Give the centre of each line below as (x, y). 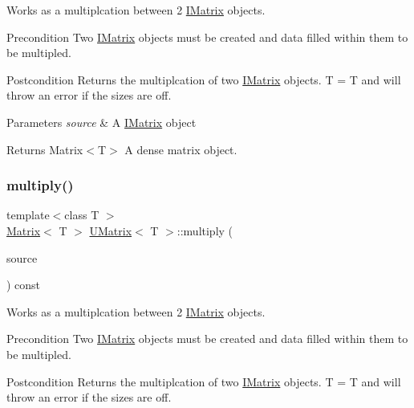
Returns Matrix (45, 149)
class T (82, 215)
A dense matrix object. (181, 149)
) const (24, 285)
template (28, 215)
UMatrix (111, 230)
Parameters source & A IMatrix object (101, 122)
